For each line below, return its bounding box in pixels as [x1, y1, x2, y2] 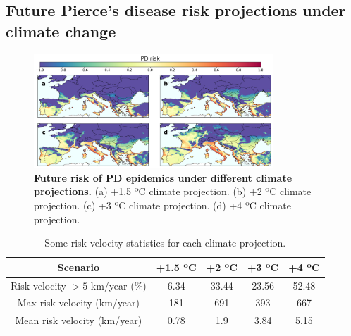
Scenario [57, 259, 100, 274]
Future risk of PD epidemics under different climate [34, 170, 292, 185]
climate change [6, 20, 116, 42]
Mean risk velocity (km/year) [15, 313, 142, 328]
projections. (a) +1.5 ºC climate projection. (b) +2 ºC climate [34, 184, 312, 199]
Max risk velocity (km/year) [17, 295, 140, 310]
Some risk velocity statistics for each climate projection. [44, 235, 286, 250]
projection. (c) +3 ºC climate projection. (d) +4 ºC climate [34, 198, 291, 213]
